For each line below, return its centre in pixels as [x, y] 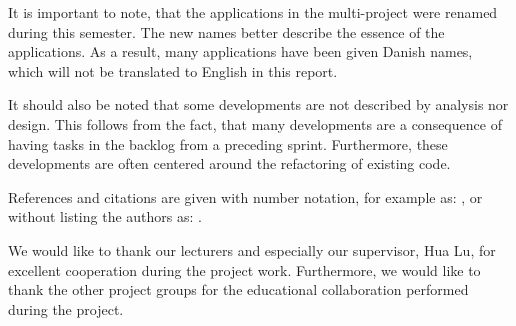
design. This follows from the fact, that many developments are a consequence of [255, 123]
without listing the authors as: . [105, 216]
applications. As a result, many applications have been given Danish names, [240, 51]
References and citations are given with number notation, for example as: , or [245, 196]
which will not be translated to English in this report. [173, 70]
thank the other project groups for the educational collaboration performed [238, 289]
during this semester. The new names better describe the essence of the [226, 31]
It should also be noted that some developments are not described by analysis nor [258, 104]
